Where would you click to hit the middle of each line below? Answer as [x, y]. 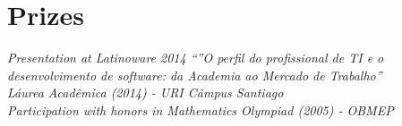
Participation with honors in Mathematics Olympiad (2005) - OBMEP [201, 109]
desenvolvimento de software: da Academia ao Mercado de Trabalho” [195, 75]
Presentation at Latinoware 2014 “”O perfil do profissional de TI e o [196, 58]
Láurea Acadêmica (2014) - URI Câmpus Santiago [145, 92]
